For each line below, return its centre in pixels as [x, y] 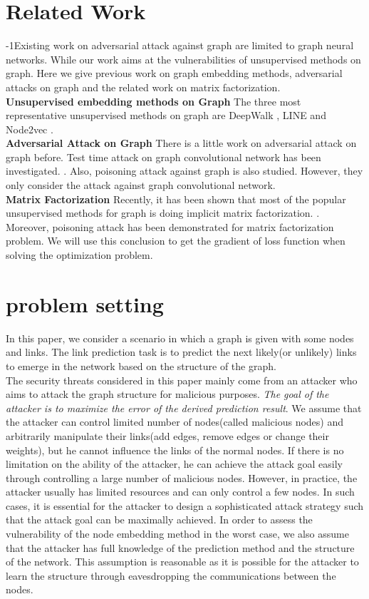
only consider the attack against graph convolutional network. [141, 185]
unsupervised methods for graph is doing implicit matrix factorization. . [163, 213]
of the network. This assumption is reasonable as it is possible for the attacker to [182, 562]
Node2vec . [30, 129]
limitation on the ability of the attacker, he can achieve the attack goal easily [174, 464]
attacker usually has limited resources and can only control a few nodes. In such [180, 492]
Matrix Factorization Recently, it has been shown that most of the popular [176, 199]
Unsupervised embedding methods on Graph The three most [154, 101]
